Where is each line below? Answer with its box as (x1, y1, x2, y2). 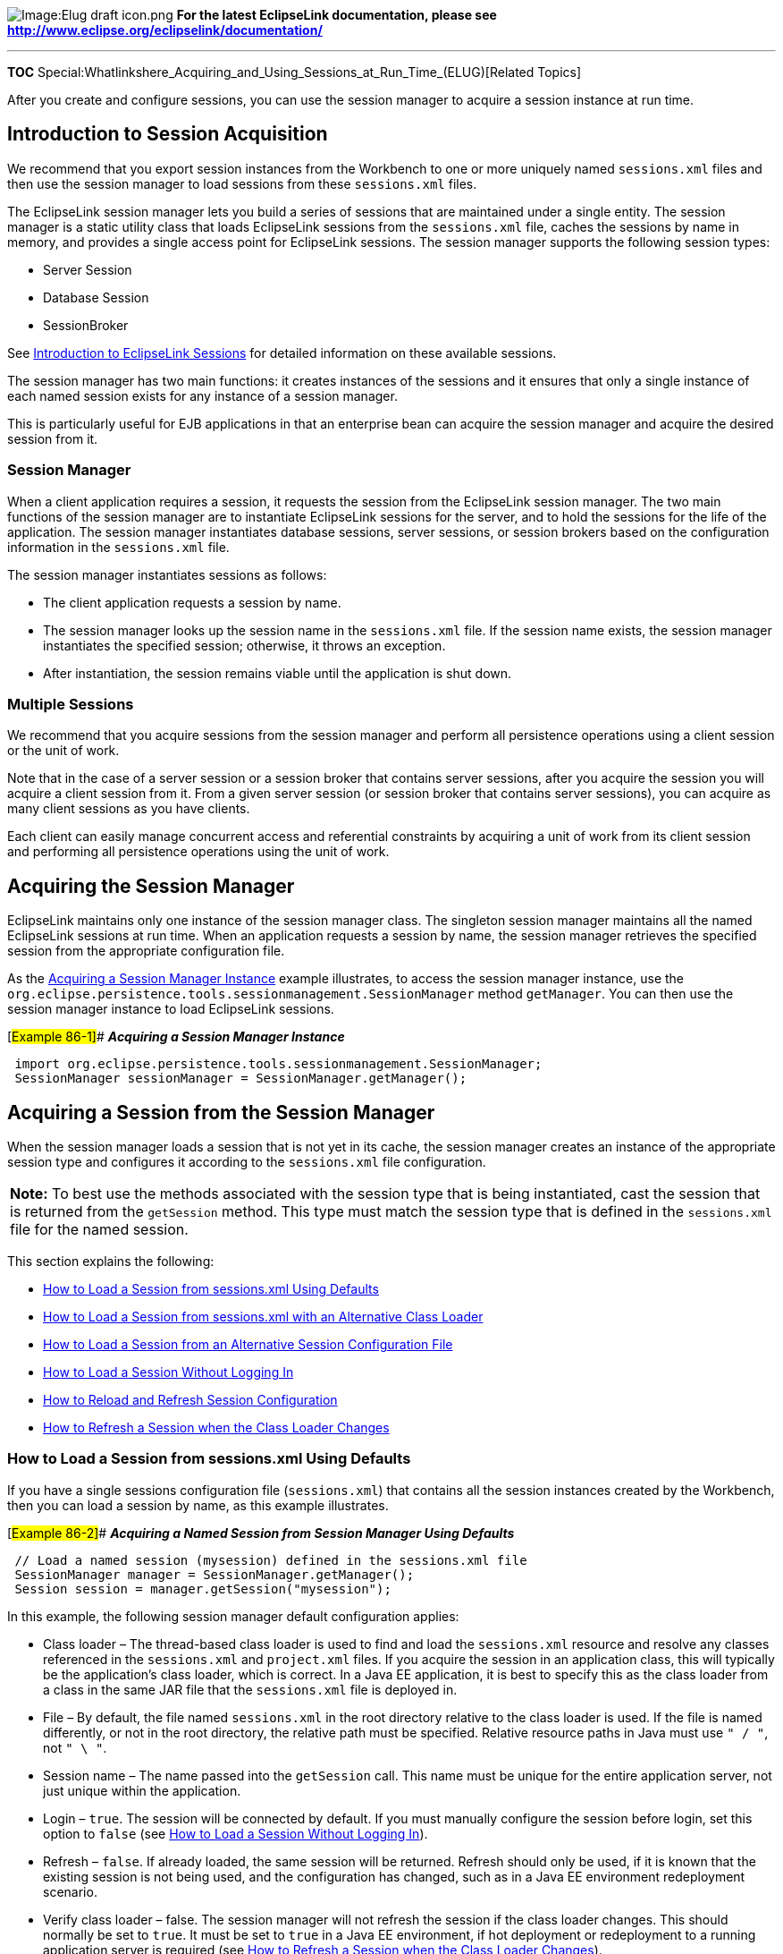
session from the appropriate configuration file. (7, 943, 285, 959)
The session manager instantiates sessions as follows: (7, 566, 327, 582)
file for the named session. (10, 1220, 189, 1239)
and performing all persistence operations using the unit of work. (7, 844, 390, 860)
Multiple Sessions (7, 694, 134, 713)
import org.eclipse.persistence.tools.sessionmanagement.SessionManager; (14, 1057, 543, 1072)
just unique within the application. (43, 1782, 241, 1798)
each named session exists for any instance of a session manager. (7, 387, 398, 404)
